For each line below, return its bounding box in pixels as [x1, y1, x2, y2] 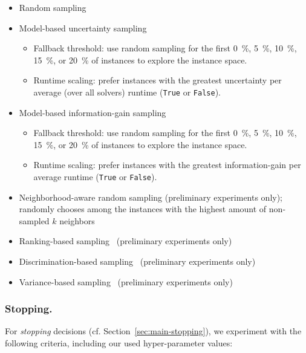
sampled [19, 214, 50, 227]
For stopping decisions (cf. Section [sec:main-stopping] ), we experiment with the [5, 325, 302, 337]
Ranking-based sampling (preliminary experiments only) [19, 235, 232, 247]
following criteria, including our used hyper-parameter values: [5, 337, 233, 349]
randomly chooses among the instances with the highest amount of [19, 202, 267, 215]
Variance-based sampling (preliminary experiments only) [19, 275, 233, 288]
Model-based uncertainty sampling [19, 21, 147, 34]
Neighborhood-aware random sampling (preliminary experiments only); [19, 190, 283, 203]
